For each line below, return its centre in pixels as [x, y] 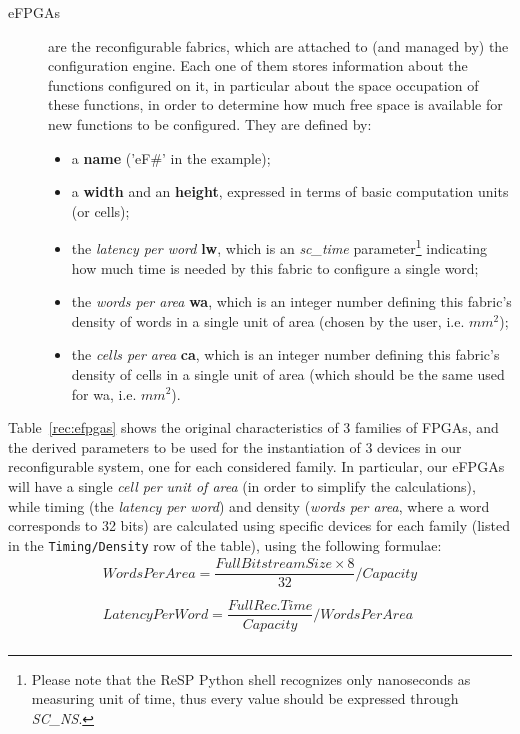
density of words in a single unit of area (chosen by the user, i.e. [268, 320]
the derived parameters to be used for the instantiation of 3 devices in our [235, 446]
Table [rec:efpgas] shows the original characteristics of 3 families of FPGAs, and [253, 427]
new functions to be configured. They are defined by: [210, 123]
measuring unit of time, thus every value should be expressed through [245, 698]
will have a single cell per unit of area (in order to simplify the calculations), [242, 485]
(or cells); [100, 210]
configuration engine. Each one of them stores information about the [258, 65]
